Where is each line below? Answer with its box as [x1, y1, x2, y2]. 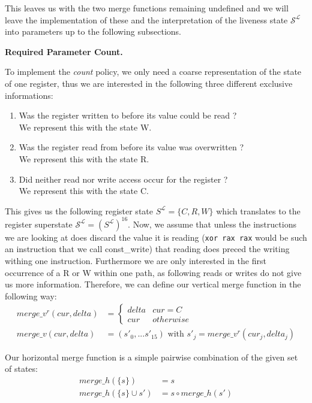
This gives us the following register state [5, 204, 153, 217]
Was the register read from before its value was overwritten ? [19, 141, 244, 153]
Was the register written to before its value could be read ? [19, 109, 237, 122]
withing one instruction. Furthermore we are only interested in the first [5, 254, 266, 267]
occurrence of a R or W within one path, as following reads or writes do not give [5, 266, 302, 278]
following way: [5, 289, 57, 302]
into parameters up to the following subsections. [5, 25, 181, 38]
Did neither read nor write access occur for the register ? [19, 172, 228, 185]
